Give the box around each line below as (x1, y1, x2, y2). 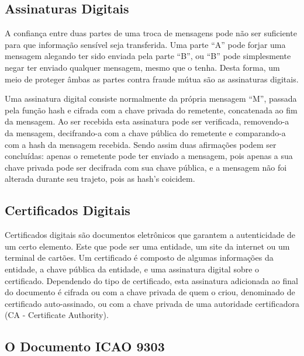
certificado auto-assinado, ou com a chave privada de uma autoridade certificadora (5, 297, 299, 309)
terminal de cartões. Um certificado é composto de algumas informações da (5, 251, 274, 264)
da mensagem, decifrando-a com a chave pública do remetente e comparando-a (5, 126, 286, 139)
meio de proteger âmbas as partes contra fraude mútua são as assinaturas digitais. (5, 72, 299, 85)
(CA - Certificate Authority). (5, 309, 109, 321)
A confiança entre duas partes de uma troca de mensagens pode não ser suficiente (5, 27, 297, 39)
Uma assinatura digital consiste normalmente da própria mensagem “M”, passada (5, 92, 297, 105)
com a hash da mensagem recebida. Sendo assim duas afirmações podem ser (5, 138, 277, 150)
